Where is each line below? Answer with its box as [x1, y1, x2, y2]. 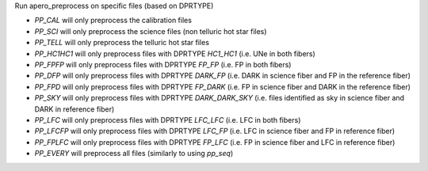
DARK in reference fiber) [34, 104, 115, 114]
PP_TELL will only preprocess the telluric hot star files [34, 38, 210, 47]
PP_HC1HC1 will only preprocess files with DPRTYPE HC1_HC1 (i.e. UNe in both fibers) [34, 48, 316, 59]
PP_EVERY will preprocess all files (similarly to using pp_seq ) [34, 149, 234, 158]
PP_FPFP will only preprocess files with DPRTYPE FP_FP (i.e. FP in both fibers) [34, 59, 292, 69]
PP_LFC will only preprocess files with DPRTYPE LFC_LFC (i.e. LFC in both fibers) [34, 115, 301, 124]
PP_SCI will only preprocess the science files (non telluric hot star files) [34, 26, 267, 36]
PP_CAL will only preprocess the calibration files [34, 16, 192, 25]
